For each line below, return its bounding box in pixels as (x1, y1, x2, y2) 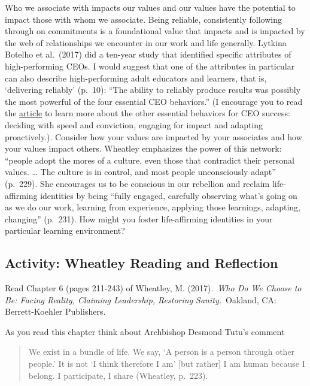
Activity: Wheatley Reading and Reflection (5, 254, 278, 272)
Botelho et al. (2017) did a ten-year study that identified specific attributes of (5, 48, 291, 61)
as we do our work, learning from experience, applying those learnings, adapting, (5, 201, 301, 213)
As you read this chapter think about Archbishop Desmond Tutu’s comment (5, 325, 285, 337)
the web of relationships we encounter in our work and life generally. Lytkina (5, 36, 287, 49)
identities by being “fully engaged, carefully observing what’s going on (40, 189, 297, 201)
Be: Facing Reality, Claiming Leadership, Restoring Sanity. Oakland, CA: (5, 293, 276, 306)
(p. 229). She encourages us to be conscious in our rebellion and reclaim (5, 177, 270, 189)
